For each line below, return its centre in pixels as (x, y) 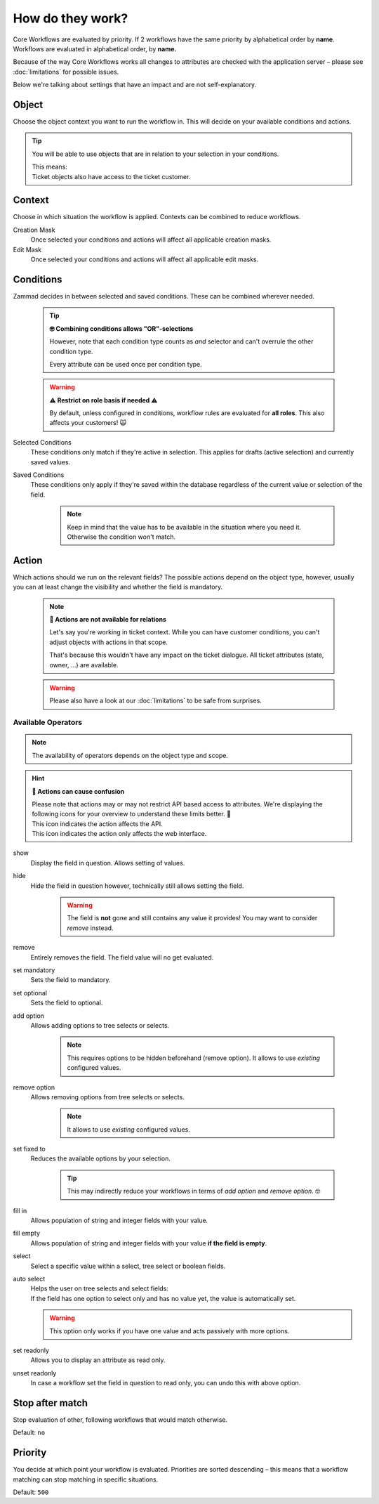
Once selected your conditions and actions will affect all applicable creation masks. (151, 240)
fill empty (27, 1234)
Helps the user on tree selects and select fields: (99, 1288)
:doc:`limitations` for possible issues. (66, 72)
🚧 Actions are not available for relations (108, 620)
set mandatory (34, 970)
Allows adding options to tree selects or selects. (100, 1025)
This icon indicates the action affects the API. (97, 824)
